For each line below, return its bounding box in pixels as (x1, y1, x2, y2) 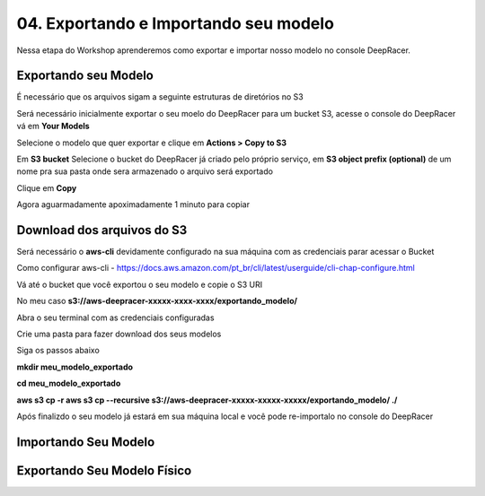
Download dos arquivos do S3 (16, 222, 188, 238)
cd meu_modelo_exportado (16, 378, 121, 389)
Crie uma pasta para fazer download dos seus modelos (16, 328, 222, 340)
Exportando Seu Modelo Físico (16, 463, 192, 478)
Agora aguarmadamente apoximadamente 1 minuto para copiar (16, 199, 251, 210)
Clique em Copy (16, 182, 77, 193)
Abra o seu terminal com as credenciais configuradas (16, 312, 215, 323)
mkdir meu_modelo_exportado (16, 361, 134, 372)
